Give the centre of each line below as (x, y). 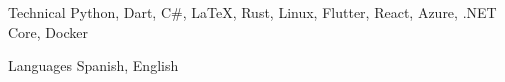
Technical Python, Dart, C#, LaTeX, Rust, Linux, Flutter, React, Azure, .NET (252, 12)
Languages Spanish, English (93, 65)
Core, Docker (48, 31)
